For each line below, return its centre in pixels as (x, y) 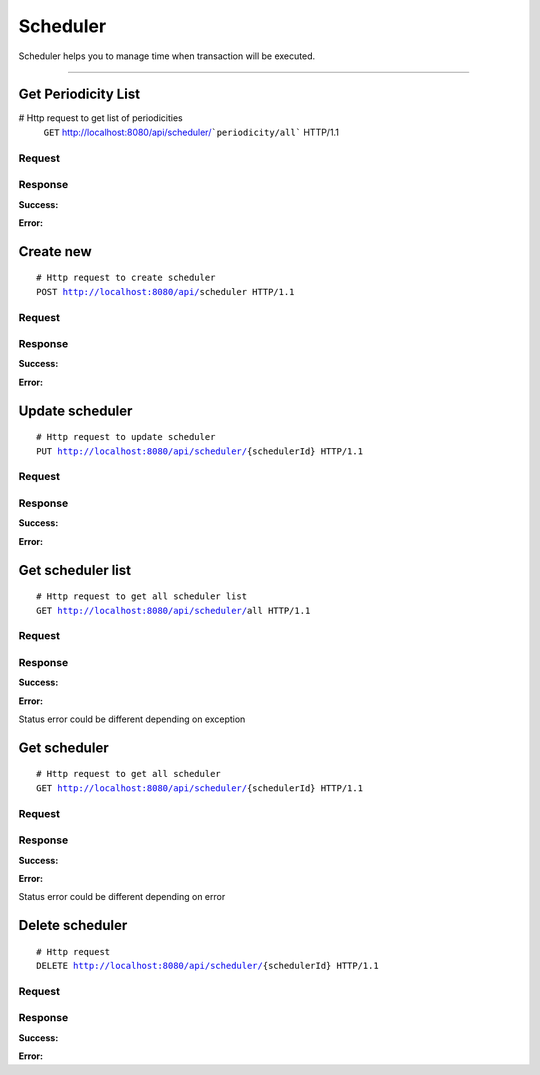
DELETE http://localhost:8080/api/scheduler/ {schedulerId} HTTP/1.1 (207, 966)
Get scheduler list (75, 570)
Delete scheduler (73, 925)
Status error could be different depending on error (122, 897)
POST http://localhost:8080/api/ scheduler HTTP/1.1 (165, 291)
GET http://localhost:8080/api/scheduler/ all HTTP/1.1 (173, 610)
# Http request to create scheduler (126, 278)
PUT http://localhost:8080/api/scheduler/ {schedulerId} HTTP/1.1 (200, 451)
